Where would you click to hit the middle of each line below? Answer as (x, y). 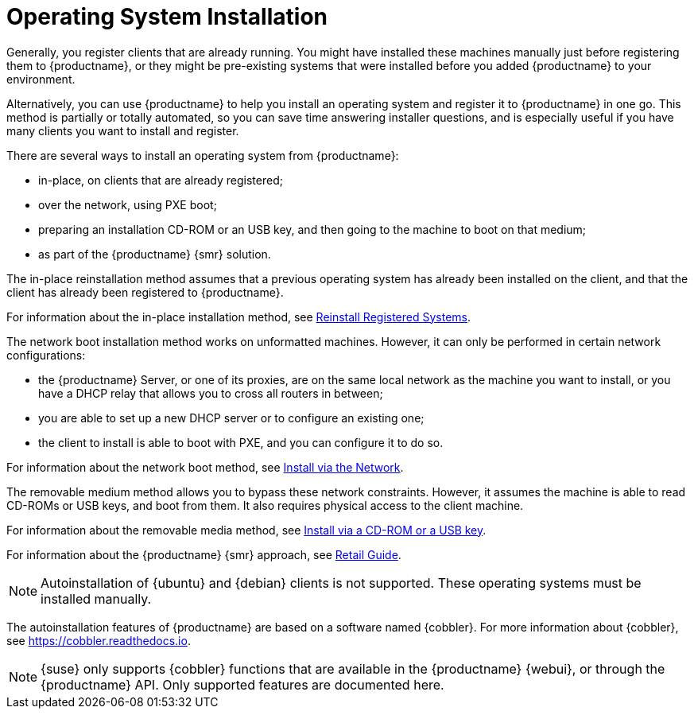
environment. (41, 79)
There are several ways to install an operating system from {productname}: (203, 155)
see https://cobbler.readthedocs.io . (99, 640)
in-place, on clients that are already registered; (161, 180)
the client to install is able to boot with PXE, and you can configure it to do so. (241, 442)
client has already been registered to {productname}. (145, 292)
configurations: (46, 355)
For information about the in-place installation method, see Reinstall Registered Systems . (239, 317)
